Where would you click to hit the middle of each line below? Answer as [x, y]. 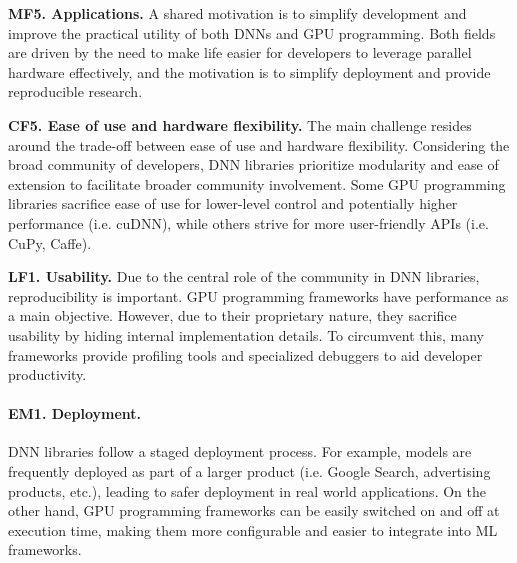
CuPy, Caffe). [50, 242]
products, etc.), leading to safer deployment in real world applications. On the [247, 490]
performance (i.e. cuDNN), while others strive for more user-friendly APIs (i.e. [248, 222]
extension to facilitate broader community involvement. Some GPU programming [257, 183]
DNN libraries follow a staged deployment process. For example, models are [240, 451]
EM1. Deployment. [74, 413]
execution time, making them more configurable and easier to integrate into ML [253, 529]
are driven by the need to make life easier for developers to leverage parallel [240, 52]
